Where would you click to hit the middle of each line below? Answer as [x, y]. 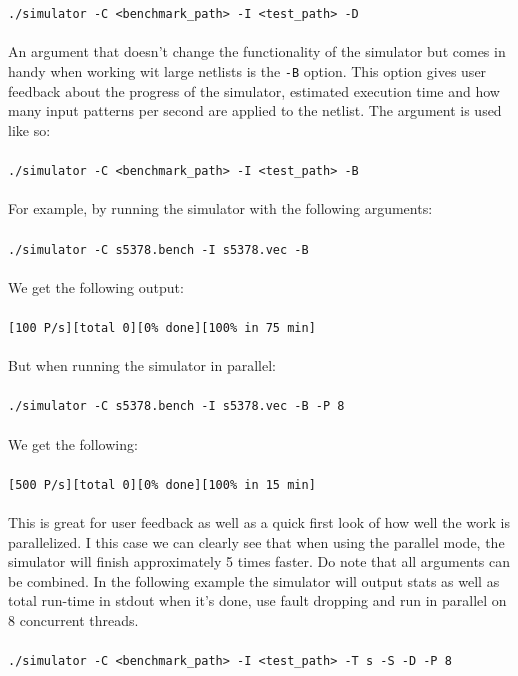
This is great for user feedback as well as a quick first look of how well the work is [259, 522]
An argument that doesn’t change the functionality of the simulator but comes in [257, 51]
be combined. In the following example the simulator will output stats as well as [254, 580]
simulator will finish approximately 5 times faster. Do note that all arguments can [259, 561]
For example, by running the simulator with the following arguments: [220, 208]
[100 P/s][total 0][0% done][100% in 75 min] [162, 327]
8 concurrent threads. [73, 620]
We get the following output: [96, 286]
